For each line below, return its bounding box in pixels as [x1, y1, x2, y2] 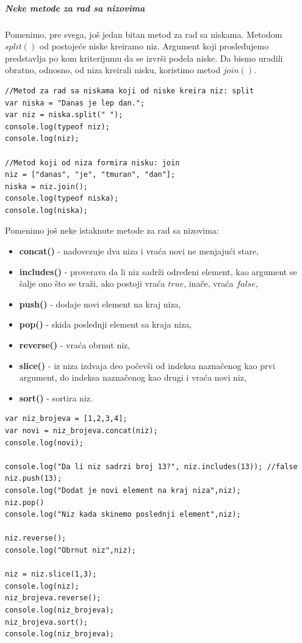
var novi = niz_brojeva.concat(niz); [5, 426, 158, 435]
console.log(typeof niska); [5, 194, 119, 203]
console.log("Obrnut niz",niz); [5, 545, 136, 555]
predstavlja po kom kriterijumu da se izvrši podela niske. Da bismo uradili [5, 51, 283, 64]
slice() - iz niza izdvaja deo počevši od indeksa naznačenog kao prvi [19, 359, 275, 372]
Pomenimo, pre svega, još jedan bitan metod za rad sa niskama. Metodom [5, 27, 282, 40]
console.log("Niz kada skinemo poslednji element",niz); [5, 510, 241, 519]
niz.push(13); [5, 474, 62, 483]
